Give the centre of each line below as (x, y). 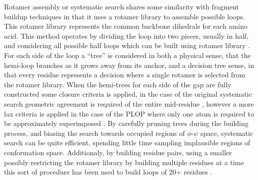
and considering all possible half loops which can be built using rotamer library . (127, 45)
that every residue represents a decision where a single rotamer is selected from (125, 75)
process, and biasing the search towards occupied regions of (95, 133)
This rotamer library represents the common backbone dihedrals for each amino (126, 26)
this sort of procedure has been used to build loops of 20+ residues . (108, 172)
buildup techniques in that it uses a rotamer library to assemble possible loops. (125, 16)
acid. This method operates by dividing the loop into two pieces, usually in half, (126, 35)
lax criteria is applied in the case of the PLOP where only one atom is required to (129, 113)
